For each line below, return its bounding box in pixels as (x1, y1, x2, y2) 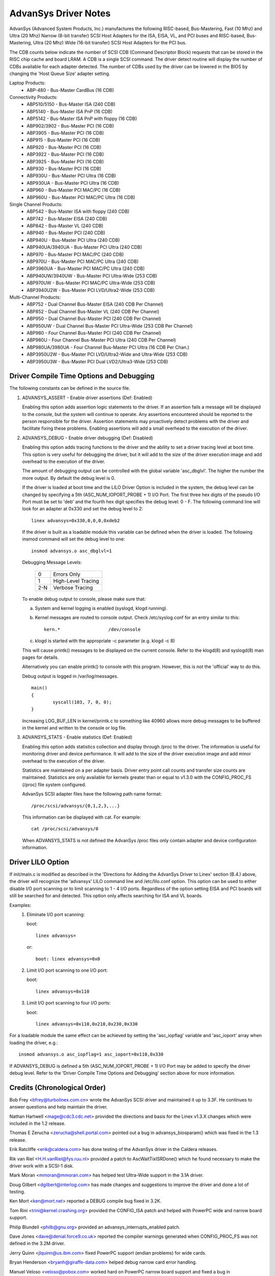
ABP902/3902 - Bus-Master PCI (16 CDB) (26, 122, 114, 129)
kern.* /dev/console (44, 626, 141, 632)
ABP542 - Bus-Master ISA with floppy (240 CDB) (26, 208, 130, 214)
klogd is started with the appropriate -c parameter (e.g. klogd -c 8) (35, 638, 175, 644)
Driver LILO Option (9, 857, 69, 866)
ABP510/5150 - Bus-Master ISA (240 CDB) (26, 101, 116, 107)
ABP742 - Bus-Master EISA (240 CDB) (26, 215, 107, 222)
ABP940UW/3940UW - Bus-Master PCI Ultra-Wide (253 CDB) (26, 273, 157, 279)
